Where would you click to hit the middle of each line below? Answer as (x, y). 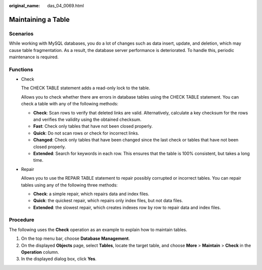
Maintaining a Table (39, 19)
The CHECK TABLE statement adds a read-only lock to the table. (86, 88)
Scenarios (21, 34)
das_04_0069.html (66, 6)
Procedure (22, 220)
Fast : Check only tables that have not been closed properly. (93, 126)
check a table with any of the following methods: (70, 104)
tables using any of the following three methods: (69, 185)
